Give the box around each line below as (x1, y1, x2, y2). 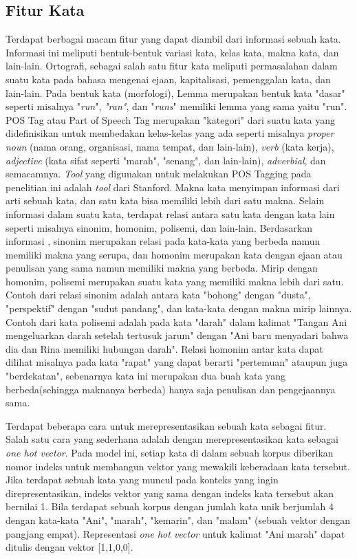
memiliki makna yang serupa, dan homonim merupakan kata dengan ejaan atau (6, 247, 343, 261)
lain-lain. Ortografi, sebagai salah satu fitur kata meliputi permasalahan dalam (6, 58, 338, 73)
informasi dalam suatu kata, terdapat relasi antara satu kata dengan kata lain (6, 206, 335, 221)
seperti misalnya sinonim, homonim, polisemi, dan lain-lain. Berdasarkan (6, 220, 313, 234)
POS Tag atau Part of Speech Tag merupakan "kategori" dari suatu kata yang (6, 112, 335, 127)
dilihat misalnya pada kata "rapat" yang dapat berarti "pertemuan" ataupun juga (6, 355, 348, 369)
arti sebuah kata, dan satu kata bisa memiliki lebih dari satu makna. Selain (6, 193, 325, 208)
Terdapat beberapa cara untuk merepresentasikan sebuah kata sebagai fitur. (6, 418, 327, 432)
